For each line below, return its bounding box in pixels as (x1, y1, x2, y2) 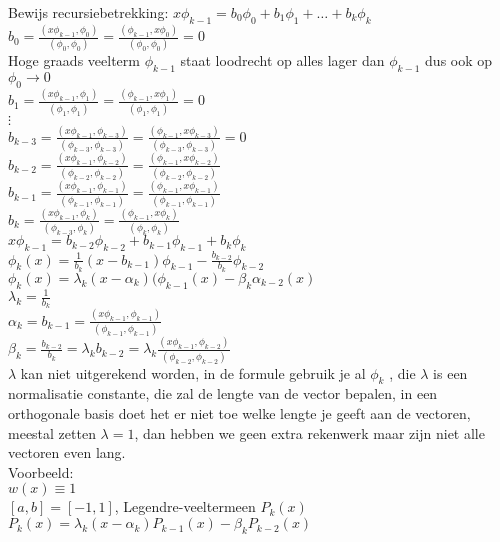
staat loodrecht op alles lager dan (180, 50, 385, 71)
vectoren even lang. (8, 442, 126, 463)
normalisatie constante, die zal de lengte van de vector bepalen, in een (8, 383, 438, 404)
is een (433, 362, 468, 383)
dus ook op (425, 50, 493, 71)
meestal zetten (8, 422, 96, 443)
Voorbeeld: (8, 461, 74, 482)
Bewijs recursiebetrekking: (8, 2, 169, 22)
